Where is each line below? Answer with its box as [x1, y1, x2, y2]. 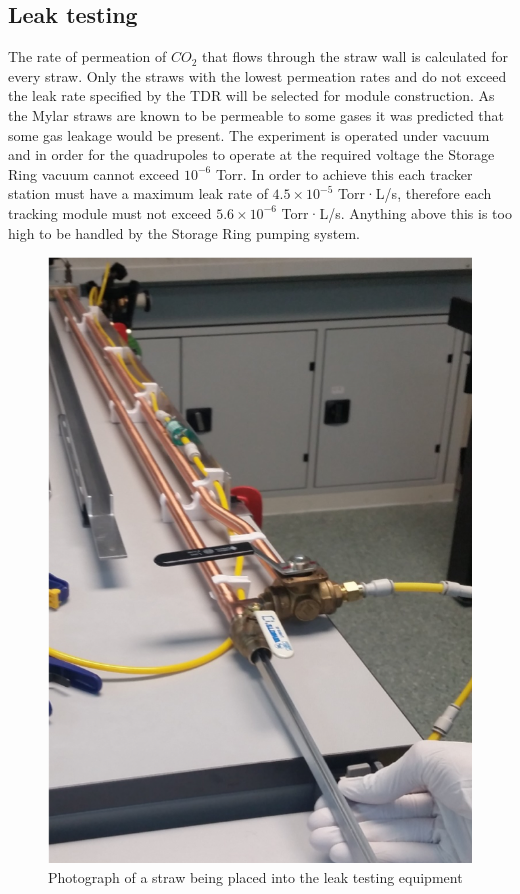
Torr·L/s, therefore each [338, 183, 492, 204]
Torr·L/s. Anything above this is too [281, 202, 512, 223]
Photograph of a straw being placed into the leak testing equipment [48, 866, 463, 887]
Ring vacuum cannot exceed [8, 163, 180, 184]
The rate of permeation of [8, 46, 167, 67]
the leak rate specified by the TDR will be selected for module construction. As [8, 85, 495, 106]
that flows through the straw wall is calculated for [202, 46, 509, 67]
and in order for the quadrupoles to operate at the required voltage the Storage [8, 144, 495, 165]
